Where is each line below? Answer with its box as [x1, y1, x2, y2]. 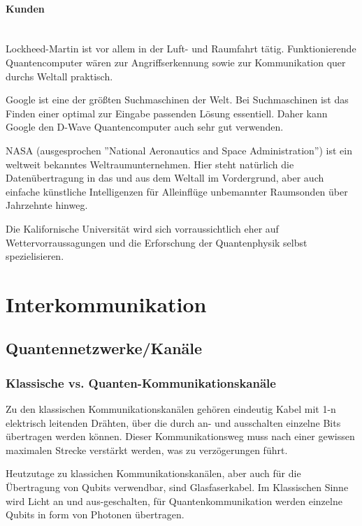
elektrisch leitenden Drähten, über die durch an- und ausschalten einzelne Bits [6, 415, 341, 430]
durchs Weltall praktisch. [6, 68, 113, 83]
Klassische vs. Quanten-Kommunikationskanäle [6, 374, 276, 391]
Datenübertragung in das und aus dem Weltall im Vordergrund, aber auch [6, 170, 324, 185]
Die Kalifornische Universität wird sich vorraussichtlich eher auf [6, 221, 279, 235]
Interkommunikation [6, 289, 207, 318]
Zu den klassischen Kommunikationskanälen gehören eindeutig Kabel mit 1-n [6, 402, 336, 416]
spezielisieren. [6, 249, 64, 263]
